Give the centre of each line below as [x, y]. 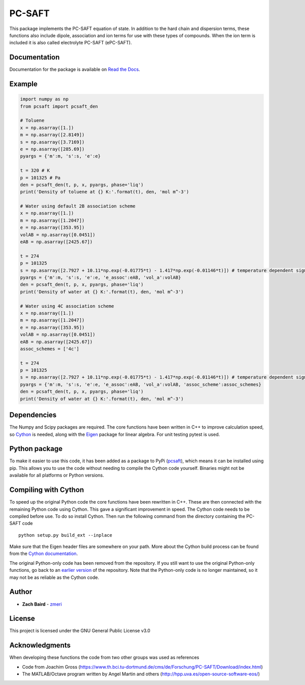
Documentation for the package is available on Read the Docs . [75, 69]
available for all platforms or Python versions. [57, 475]
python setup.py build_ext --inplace [66, 535]
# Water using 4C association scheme [67, 306]
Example [23, 84]
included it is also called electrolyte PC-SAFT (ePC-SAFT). [71, 43]
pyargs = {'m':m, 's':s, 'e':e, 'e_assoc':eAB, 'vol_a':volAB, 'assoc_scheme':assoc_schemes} [141, 384]
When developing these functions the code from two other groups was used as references [104, 657]
